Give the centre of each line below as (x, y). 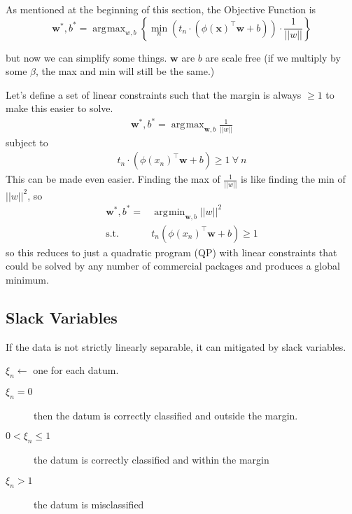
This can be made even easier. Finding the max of (113, 179)
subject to (27, 142)
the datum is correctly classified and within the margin (152, 460)
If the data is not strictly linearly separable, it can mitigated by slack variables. (176, 346)
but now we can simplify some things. (86, 57)
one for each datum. (76, 370)
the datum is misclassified (89, 504)
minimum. (27, 279)
